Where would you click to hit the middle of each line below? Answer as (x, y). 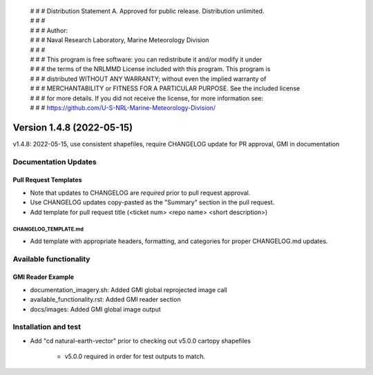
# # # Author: (49, 30)
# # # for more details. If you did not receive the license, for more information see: (147, 98)
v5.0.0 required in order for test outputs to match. (135, 356)
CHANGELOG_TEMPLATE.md (48, 229)
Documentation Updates (55, 162)
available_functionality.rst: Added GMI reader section (105, 300)
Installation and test (47, 327)
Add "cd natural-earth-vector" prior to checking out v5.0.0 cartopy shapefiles (141, 340)
